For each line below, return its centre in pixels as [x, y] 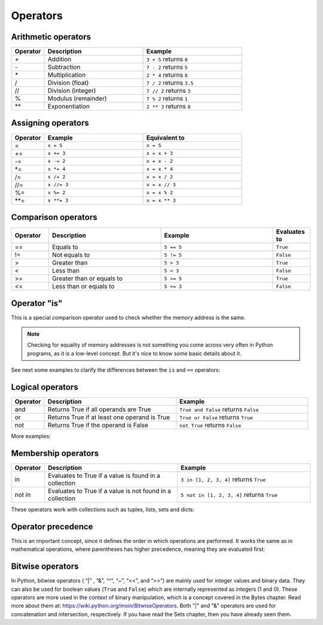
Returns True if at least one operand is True [109, 417]
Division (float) [68, 83]
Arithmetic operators [51, 37]
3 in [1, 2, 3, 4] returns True [223, 479]
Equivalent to [165, 138]
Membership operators [55, 453]
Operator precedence [52, 527]
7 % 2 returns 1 [167, 99]
